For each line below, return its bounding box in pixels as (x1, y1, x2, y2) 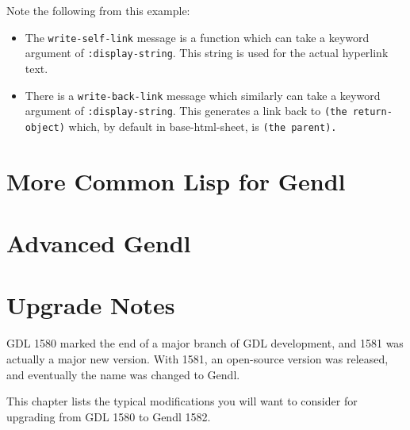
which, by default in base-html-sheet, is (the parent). (68, 117, 337, 134)
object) (25, 121, 65, 133)
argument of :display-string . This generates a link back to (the (25, 102, 347, 119)
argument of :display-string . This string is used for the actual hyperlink (25, 44, 389, 61)
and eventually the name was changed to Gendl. (6, 366, 240, 382)
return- (352, 106, 393, 118)
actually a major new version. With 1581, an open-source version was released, (6, 350, 389, 367)
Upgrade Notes (6, 289, 175, 321)
